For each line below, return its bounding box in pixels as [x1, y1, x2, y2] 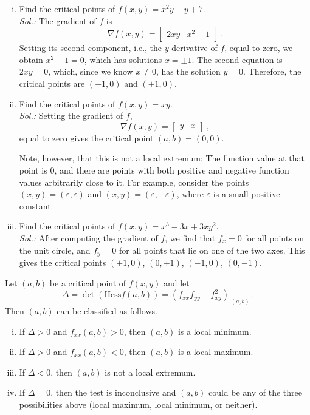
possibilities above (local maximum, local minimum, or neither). [19, 397, 258, 410]
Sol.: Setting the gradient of [19, 109, 123, 122]
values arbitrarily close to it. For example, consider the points [19, 175, 249, 188]
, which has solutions [84, 53, 162, 66]
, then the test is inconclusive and [50, 386, 176, 399]
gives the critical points [19, 255, 106, 268]
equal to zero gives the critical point [19, 131, 154, 144]
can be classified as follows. [57, 305, 157, 317]
